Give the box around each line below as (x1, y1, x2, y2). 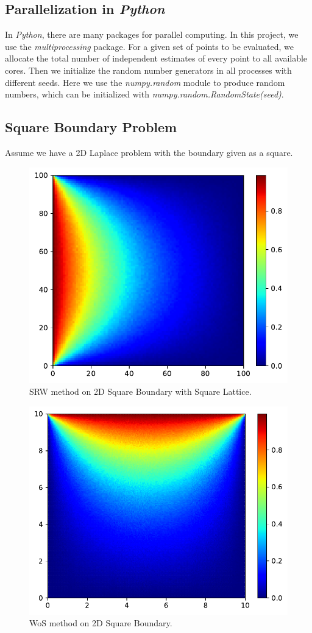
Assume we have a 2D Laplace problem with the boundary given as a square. (5, 146, 293, 158)
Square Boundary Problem (5, 118, 177, 136)
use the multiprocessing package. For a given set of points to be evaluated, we (5, 40, 294, 52)
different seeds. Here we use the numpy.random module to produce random (5, 76, 285, 88)
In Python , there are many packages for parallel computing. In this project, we (5, 28, 299, 41)
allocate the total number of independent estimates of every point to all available (5, 52, 308, 65)
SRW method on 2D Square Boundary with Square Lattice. (29, 385, 252, 398)
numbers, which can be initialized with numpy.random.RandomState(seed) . (5, 88, 284, 101)
